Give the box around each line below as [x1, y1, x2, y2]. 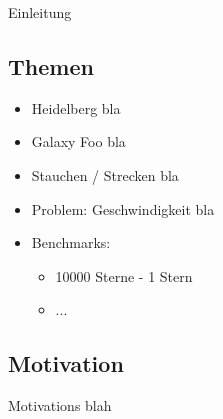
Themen [8, 50, 94, 81]
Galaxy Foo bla [31, 131, 126, 152]
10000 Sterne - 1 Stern [55, 265, 193, 286]
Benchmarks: [31, 232, 111, 253]
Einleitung [8, 2, 72, 22]
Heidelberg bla [31, 97, 121, 118]
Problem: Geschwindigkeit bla [31, 198, 215, 219]
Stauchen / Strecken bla [31, 164, 179, 185]
